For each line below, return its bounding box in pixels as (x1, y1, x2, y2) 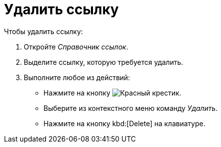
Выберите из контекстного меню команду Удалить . (44, 103, 218, 112)
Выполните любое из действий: (24, 73, 130, 82)
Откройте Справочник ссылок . (24, 42, 129, 51)
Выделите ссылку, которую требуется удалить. (24, 57, 183, 66)
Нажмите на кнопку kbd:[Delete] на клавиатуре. (44, 119, 206, 128)
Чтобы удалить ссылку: (4, 27, 83, 36)
